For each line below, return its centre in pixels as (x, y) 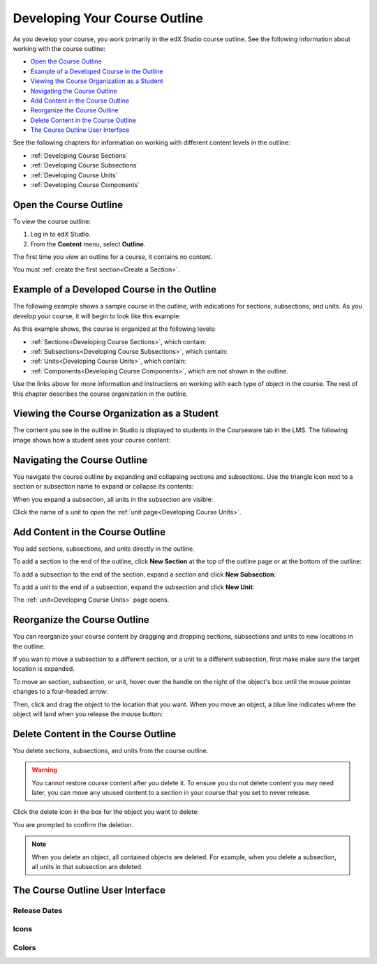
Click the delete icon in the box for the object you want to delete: (106, 812)
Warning (44, 770)
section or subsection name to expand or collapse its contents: (103, 487)
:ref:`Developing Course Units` (74, 175)
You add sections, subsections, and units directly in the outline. (104, 549)
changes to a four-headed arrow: (60, 692)
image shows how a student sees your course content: (92, 440)
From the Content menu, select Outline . (88, 244)
